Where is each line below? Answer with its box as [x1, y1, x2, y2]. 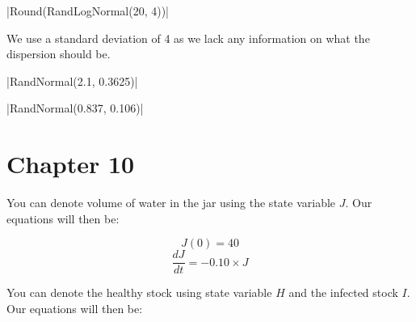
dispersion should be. [6, 45, 111, 62]
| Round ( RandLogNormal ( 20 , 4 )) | [6, 2, 170, 19]
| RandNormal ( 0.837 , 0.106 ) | [6, 100, 144, 117]
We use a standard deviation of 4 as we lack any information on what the [6, 29, 370, 46]
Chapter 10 [6, 147, 135, 180]
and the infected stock [288, 284, 398, 301]
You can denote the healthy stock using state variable [6, 284, 272, 301]
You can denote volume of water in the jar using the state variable [6, 194, 336, 211]
